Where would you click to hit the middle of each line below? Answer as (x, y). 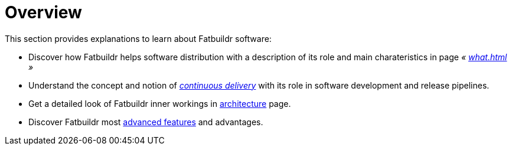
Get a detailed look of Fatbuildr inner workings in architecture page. (160, 103)
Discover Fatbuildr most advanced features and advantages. (146, 122)
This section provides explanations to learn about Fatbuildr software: (138, 38)
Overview (43, 12)
